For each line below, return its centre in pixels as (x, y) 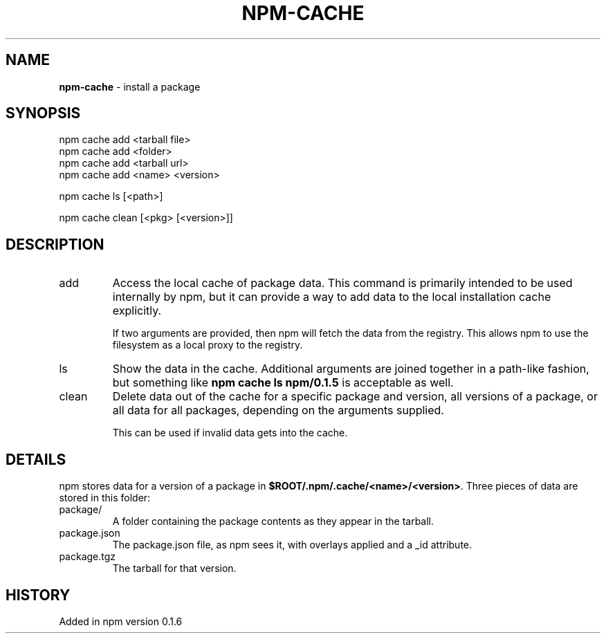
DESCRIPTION (55, 244)
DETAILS (36, 459)
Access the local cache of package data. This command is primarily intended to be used (342, 283)
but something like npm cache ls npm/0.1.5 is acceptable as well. (283, 383)
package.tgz (88, 557)
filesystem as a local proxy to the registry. (208, 345)
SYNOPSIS (43, 113)
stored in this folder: (105, 498)
